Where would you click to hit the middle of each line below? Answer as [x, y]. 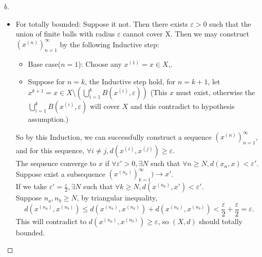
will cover [105, 106]
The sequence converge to [56, 163]
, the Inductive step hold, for [130, 81]
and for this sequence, [50, 150]
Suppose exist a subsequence [60, 173]
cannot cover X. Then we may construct [186, 34]
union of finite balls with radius [65, 34]
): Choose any [100, 64]
